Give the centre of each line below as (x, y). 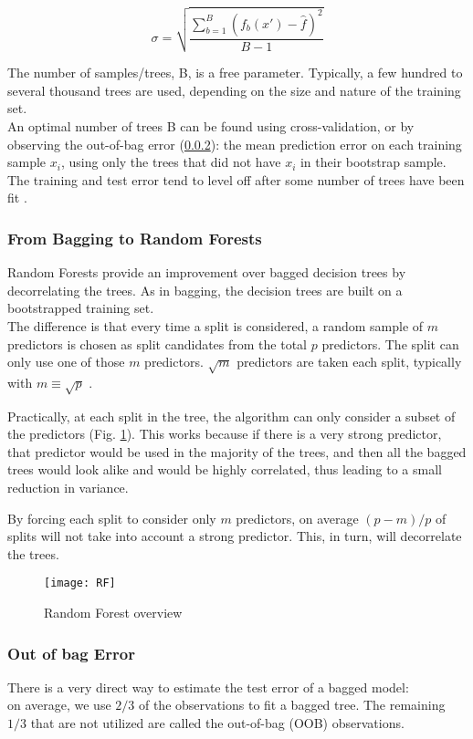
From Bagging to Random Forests (135, 238)
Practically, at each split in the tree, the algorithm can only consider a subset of (231, 416)
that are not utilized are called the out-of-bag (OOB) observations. (217, 723)
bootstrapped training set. (81, 308)
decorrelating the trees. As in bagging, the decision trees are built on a (205, 290)
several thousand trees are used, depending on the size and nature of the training (234, 90)
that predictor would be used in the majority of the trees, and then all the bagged (237, 451)
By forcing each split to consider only (112, 518)
